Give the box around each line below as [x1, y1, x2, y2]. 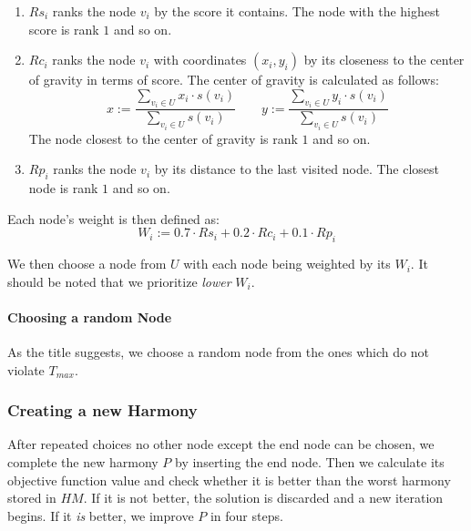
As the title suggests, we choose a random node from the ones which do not [7, 342, 429, 362]
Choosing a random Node [7, 307, 172, 326]
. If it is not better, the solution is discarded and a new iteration [83, 488, 444, 507]
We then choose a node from [7, 254, 167, 273]
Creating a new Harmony [7, 399, 198, 422]
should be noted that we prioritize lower [7, 271, 231, 291]
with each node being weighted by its [183, 254, 391, 273]
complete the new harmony [7, 453, 159, 472]
